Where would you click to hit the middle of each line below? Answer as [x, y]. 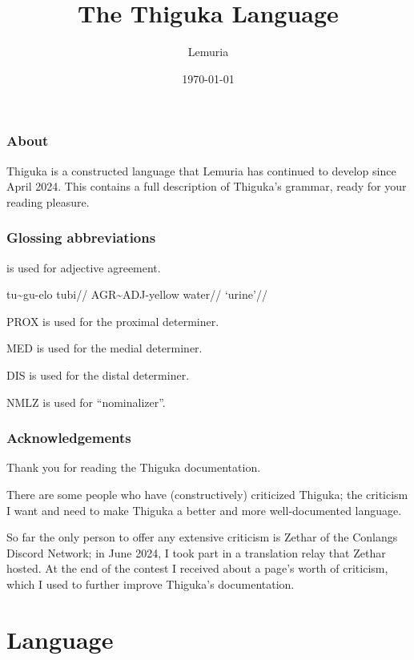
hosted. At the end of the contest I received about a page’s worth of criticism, [197, 568]
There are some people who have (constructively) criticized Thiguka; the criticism [207, 494]
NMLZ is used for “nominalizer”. [86, 402]
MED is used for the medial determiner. [105, 348]
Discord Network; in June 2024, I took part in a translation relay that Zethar [196, 552]
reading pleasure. [48, 201]
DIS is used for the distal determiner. [98, 374]
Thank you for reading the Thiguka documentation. [134, 467]
